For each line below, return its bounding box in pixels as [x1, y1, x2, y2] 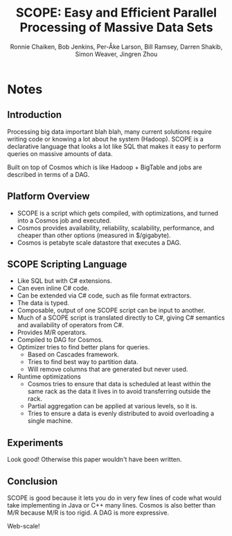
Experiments [7, 437, 64, 449]
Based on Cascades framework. [27, 350, 120, 358]
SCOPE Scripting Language [7, 258, 127, 270]
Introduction [7, 109, 62, 121]
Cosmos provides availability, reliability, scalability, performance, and [17, 223, 215, 232]
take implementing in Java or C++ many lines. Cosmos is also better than [7, 501, 216, 509]
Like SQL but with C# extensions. [17, 277, 112, 285]
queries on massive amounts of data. [7, 149, 113, 157]
